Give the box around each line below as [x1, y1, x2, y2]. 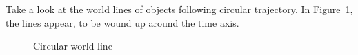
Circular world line [33, 38, 112, 53]
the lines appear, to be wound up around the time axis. [6, 15, 239, 30]
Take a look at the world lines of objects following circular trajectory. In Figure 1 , [6, 2, 353, 16]
